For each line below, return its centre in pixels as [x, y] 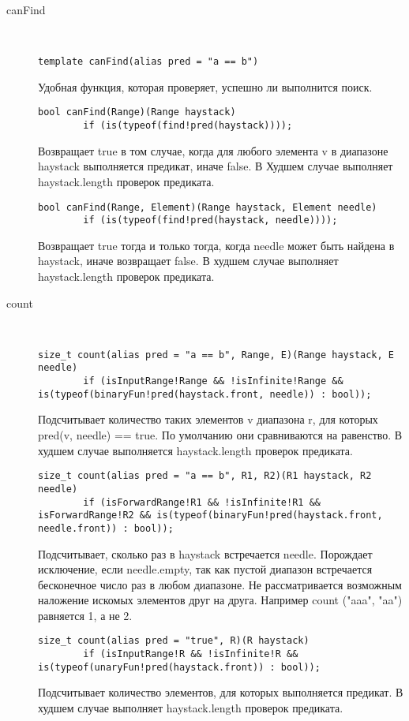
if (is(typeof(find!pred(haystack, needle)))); [210, 220]
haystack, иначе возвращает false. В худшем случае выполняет [188, 261]
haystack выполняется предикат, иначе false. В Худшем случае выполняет [216, 166]
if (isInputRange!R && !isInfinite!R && [191, 654]
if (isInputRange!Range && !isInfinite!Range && [213, 381]
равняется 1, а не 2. [85, 615]
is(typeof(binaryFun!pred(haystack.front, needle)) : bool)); [205, 394]
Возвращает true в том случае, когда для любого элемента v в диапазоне [213, 150]
